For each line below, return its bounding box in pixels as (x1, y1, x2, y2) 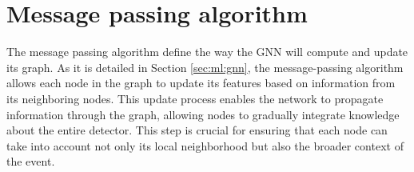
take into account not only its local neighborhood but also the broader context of (6, 137, 404, 154)
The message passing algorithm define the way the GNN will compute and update (6, 43, 408, 60)
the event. (6, 153, 55, 170)
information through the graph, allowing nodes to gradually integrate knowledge (6, 106, 400, 122)
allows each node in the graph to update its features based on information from (6, 74, 396, 91)
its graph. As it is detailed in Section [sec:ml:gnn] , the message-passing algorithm (6, 58, 404, 75)
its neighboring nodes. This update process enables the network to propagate (6, 90, 384, 106)
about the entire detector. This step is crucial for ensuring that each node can (6, 122, 388, 138)
